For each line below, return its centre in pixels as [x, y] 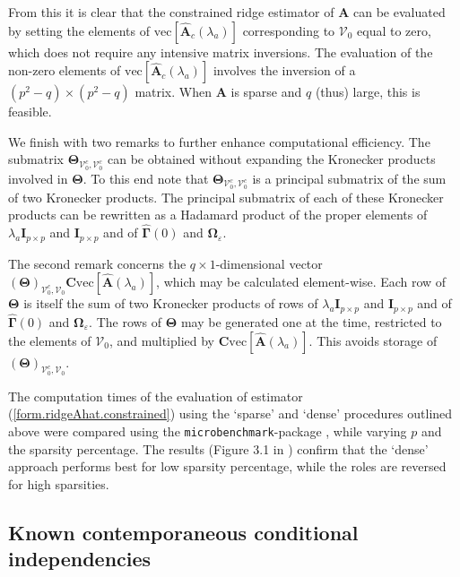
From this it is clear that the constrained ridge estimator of [171, 12]
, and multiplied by [162, 340]
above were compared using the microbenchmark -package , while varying [208, 431]
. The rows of [126, 322]
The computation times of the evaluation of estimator [156, 396]
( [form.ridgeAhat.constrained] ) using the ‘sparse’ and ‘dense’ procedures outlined [230, 413]
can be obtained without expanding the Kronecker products [272, 159]
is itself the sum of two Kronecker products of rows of [171, 303]
